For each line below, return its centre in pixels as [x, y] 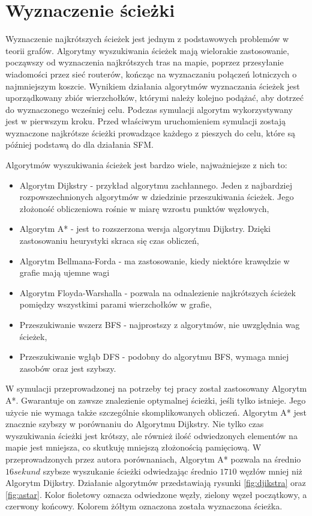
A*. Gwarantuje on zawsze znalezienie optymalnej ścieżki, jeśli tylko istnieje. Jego [156, 400]
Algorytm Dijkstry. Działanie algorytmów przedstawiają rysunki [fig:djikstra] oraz [156, 483]
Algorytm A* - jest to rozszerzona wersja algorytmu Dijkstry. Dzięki [145, 229]
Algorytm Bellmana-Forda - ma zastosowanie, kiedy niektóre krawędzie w [154, 260]
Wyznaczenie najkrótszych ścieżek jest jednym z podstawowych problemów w [147, 39]
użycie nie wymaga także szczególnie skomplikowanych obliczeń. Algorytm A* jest [156, 412]
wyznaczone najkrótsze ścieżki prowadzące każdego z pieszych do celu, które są [150, 132]
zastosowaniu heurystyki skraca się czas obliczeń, [109, 241]
